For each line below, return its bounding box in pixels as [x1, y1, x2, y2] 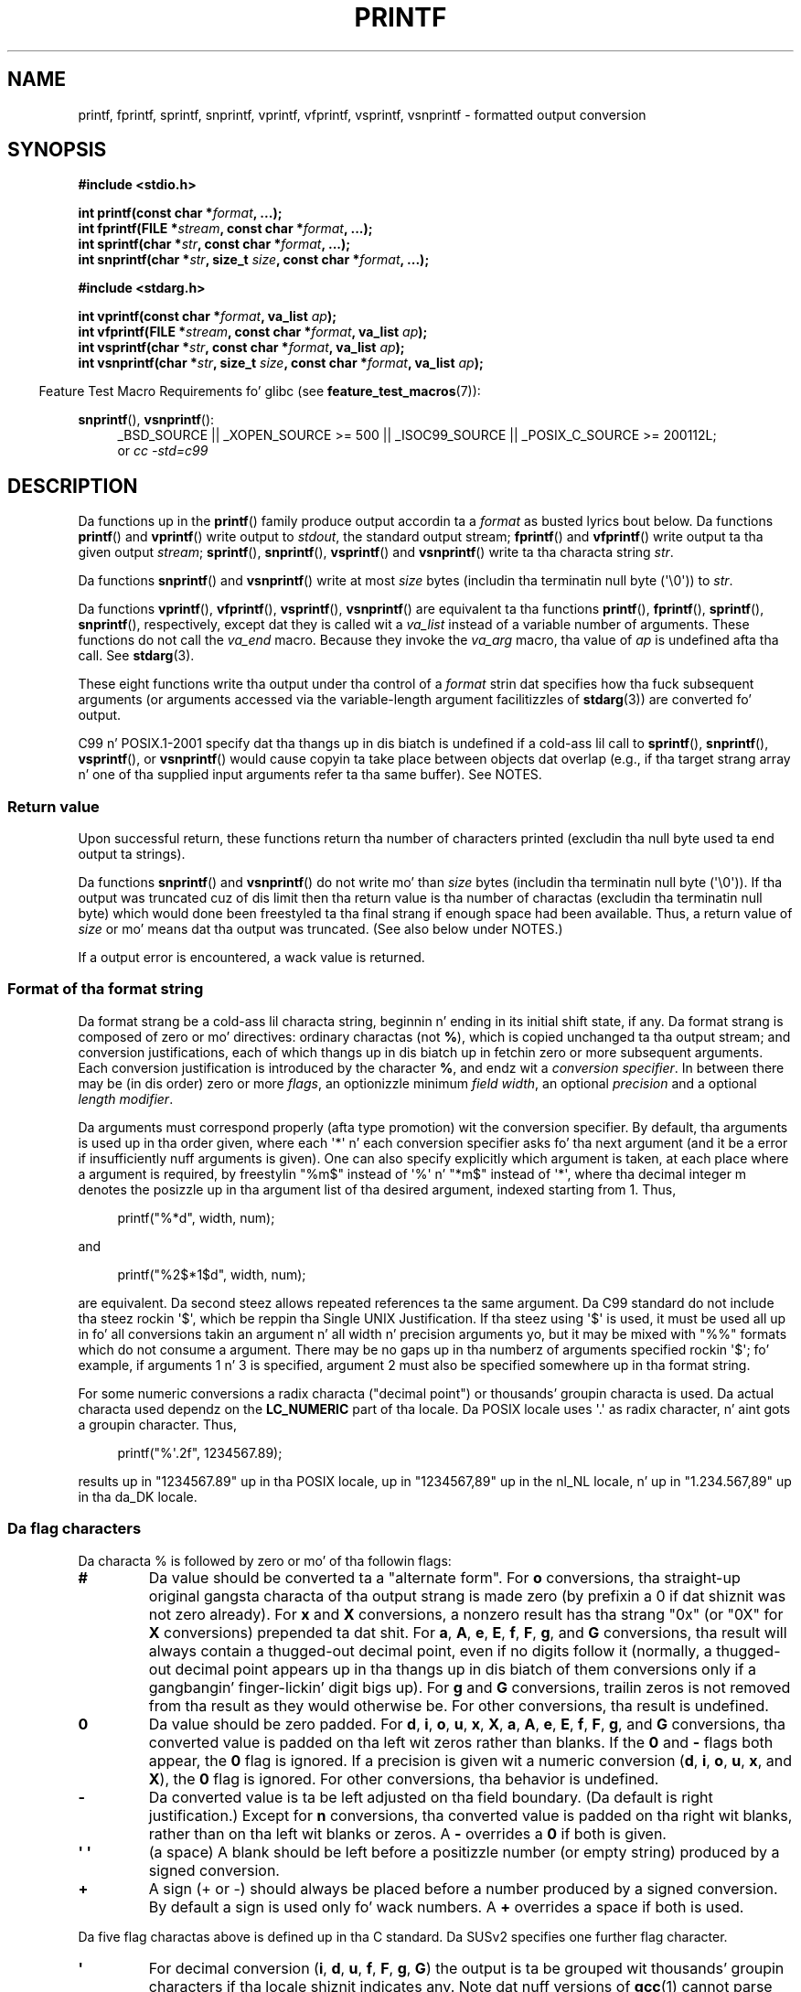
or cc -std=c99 [117, 443, 208, 459]
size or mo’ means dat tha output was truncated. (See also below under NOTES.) [78, 921, 563, 937]
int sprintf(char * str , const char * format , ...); [78, 236, 351, 252]
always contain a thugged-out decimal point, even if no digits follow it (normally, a [148, 1641, 712, 1660]
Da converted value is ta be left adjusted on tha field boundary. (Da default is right [148, 1787, 713, 1806]
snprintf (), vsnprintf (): [78, 412, 215, 428]
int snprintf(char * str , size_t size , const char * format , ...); [78, 252, 430, 268]
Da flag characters [7, 1519, 142, 1538]
